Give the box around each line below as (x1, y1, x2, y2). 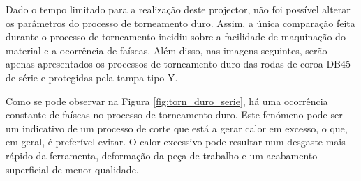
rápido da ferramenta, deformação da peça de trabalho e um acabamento (6, 148, 318, 162)
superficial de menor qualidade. (6, 162, 139, 176)
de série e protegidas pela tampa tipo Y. (6, 70, 178, 84)
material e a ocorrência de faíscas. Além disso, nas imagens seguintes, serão (6, 42, 327, 57)
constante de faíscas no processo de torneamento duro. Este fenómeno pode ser (6, 107, 343, 122)
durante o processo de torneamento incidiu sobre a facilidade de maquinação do (6, 29, 346, 44)
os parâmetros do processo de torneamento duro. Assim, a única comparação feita (6, 15, 355, 30)
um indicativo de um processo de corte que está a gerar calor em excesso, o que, (6, 120, 348, 135)
